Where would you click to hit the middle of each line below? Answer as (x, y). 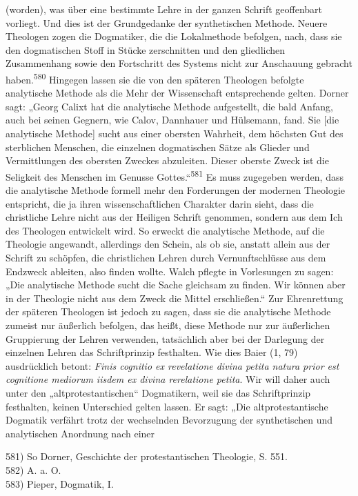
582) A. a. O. (33, 469)
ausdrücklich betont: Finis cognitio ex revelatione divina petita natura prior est (172, 365)
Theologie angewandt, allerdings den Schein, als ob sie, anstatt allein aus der (168, 244)
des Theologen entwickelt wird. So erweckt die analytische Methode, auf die (165, 230)
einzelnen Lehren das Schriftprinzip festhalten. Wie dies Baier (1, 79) (152, 352)
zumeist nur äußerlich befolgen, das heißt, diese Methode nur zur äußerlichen (168, 325)
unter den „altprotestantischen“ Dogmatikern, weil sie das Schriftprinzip (158, 392)
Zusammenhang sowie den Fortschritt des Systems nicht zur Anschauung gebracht (179, 63)
